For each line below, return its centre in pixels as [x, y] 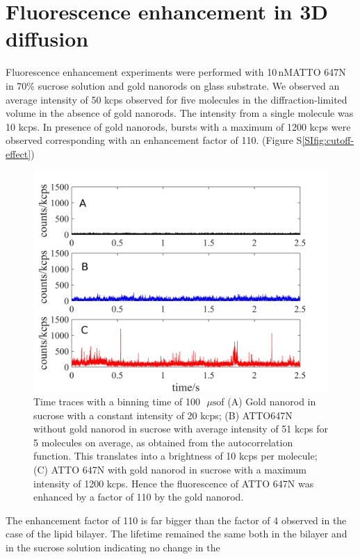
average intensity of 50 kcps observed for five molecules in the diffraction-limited [177, 99]
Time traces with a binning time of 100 [117, 402]
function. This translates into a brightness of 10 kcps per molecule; [175, 456]
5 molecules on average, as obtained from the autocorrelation [163, 442]
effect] [18, 153]
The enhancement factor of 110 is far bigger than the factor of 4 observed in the [176, 520]
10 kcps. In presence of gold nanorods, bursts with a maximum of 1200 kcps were [178, 126]
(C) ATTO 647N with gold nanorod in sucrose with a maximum [170, 470]
